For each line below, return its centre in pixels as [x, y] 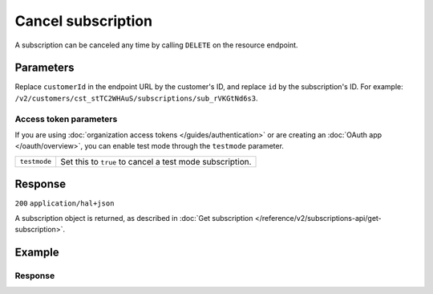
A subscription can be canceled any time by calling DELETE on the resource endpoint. [156, 45]
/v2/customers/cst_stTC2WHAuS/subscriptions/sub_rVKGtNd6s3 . [136, 98]
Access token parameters [66, 119]
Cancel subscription [83, 21]
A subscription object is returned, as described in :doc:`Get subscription [134, 218]
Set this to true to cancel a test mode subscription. [156, 161]
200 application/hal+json [65, 204]
